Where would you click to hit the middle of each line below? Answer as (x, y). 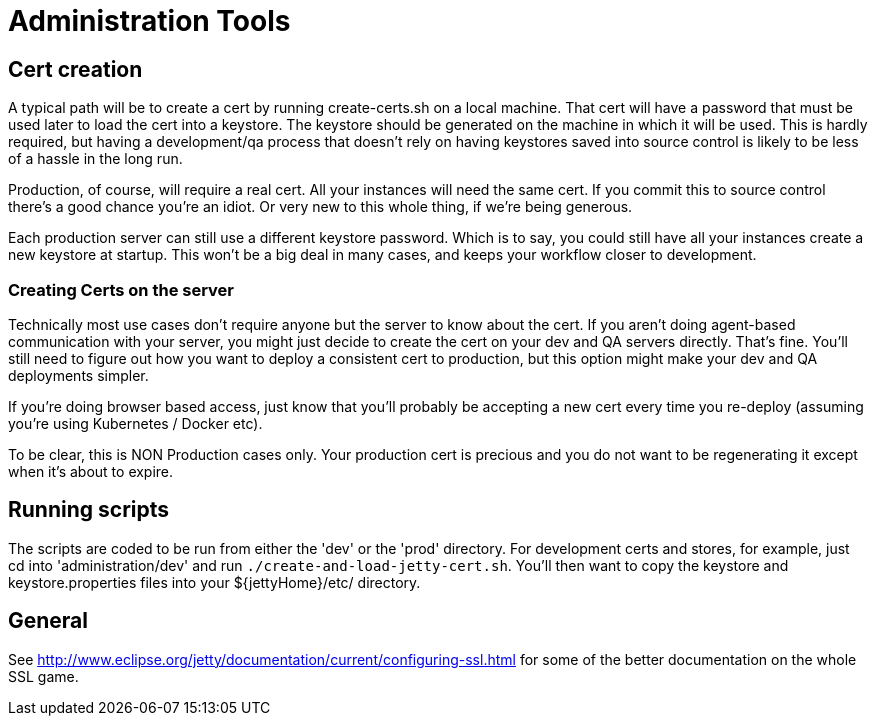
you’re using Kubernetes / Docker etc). (135, 423)
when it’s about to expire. (91, 471)
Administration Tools (149, 21)
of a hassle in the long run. (95, 159)
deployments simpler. (78, 375)
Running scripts (89, 510)
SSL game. (43, 676)
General (48, 621)
